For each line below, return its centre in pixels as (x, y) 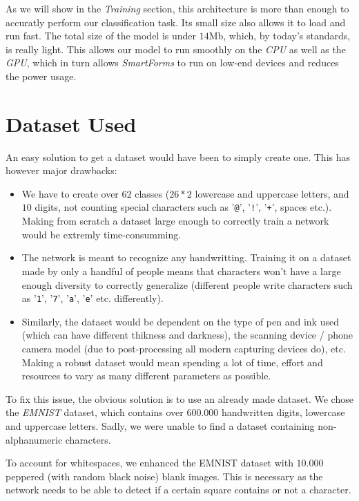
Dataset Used (71, 123)
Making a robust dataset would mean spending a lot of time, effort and (172, 362)
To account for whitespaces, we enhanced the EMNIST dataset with (149, 463)
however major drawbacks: (61, 170)
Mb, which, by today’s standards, (280, 36)
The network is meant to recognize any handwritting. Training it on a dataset (186, 257)
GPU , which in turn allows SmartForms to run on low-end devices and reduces (172, 63)
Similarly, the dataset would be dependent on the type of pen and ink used (180, 321)
